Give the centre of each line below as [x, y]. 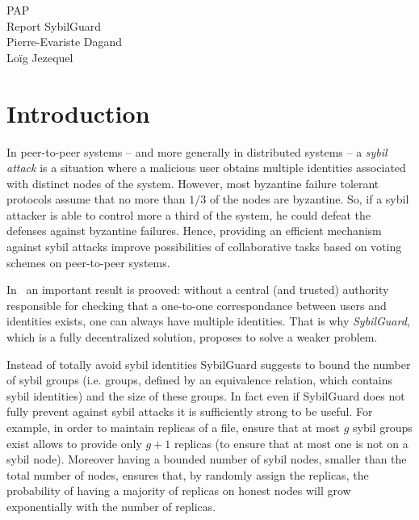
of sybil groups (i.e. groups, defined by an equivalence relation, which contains [200, 380]
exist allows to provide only [74, 443]
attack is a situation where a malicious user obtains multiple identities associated [206, 168]
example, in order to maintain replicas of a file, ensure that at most [173, 427]
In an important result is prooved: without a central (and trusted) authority [198, 289]
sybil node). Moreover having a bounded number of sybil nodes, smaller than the [207, 459]
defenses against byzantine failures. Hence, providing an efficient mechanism [194, 231]
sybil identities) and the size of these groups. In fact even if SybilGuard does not [206, 395]
